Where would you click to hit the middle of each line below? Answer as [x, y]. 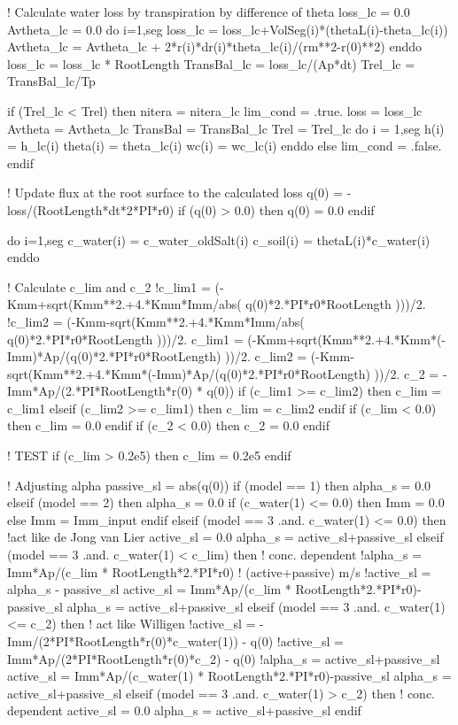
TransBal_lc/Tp [51, 81]
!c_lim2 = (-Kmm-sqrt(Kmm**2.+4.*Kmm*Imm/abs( [156, 321]
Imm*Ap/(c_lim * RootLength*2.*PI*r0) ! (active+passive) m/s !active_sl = [219, 571]
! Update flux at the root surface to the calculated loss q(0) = [175, 193]
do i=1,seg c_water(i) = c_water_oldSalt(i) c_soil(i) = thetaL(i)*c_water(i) [219, 239]
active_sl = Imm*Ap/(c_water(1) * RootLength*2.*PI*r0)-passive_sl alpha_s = [229, 676]
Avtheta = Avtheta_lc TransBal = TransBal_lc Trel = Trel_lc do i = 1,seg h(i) [226, 128]
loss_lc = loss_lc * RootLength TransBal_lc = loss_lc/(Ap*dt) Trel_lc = [211, 63]
